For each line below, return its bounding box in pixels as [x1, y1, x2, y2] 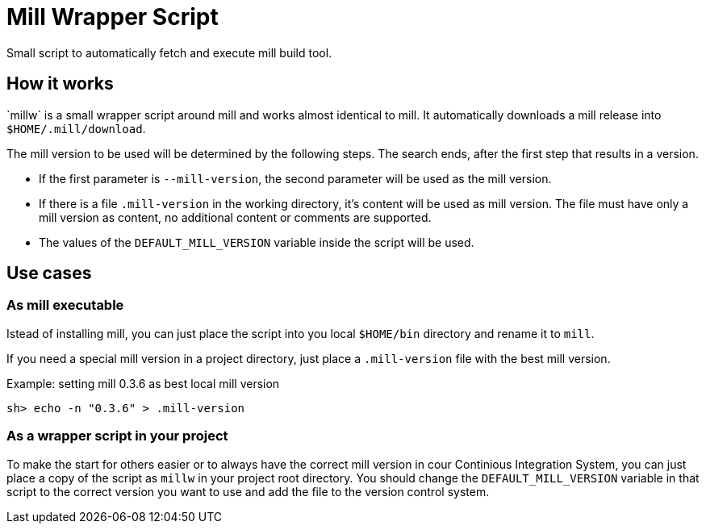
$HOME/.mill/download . [6, 121, 146, 136]
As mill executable [6, 297, 124, 314]
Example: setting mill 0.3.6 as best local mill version [6, 376, 280, 390]
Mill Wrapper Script [6, 3, 219, 31]
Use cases [6, 263, 92, 284]
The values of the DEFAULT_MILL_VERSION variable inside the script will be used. [39, 235, 474, 249]
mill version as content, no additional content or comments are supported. [39, 210, 432, 224]
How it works [6, 73, 114, 94]
